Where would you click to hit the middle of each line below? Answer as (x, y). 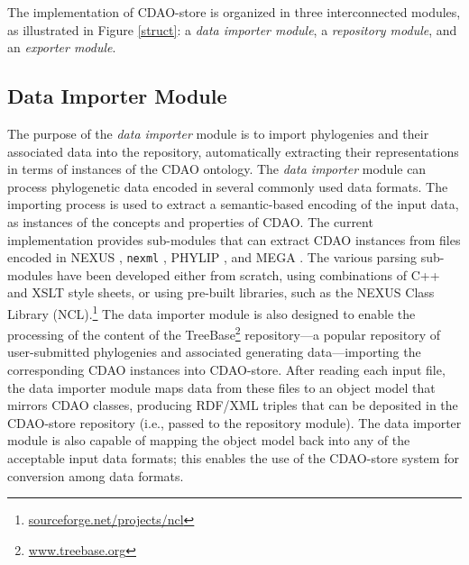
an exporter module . (62, 47)
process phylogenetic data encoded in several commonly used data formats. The (228, 186)
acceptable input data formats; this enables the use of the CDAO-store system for (233, 458)
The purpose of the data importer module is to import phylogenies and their (218, 133)
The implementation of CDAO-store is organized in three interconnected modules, (234, 12)
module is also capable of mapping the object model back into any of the (209, 440)
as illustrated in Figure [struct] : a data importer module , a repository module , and (232, 29)
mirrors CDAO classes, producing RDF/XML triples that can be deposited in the (233, 405)
